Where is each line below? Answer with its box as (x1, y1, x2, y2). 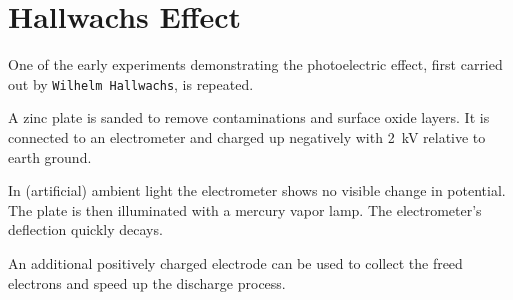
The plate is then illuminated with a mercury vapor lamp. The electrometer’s (8, 199, 482, 220)
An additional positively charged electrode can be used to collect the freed (8, 252, 463, 273)
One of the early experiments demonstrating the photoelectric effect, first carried (8, 54, 503, 75)
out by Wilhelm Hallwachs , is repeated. (8, 73, 254, 94)
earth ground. (8, 146, 92, 167)
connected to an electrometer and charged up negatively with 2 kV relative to (8, 126, 486, 147)
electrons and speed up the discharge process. (8, 272, 286, 293)
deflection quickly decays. (8, 219, 163, 240)
